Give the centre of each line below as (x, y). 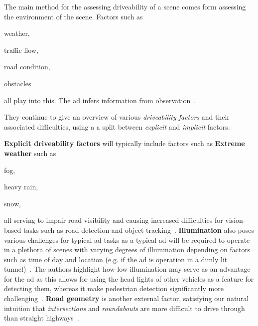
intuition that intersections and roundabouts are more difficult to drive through (125, 308)
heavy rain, (21, 187)
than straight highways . (42, 318)
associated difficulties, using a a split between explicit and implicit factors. (117, 126)
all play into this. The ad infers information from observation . (100, 100)
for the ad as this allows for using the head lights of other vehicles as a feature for (129, 278)
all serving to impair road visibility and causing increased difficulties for (114, 220)
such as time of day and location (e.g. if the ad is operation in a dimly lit (116, 259)
